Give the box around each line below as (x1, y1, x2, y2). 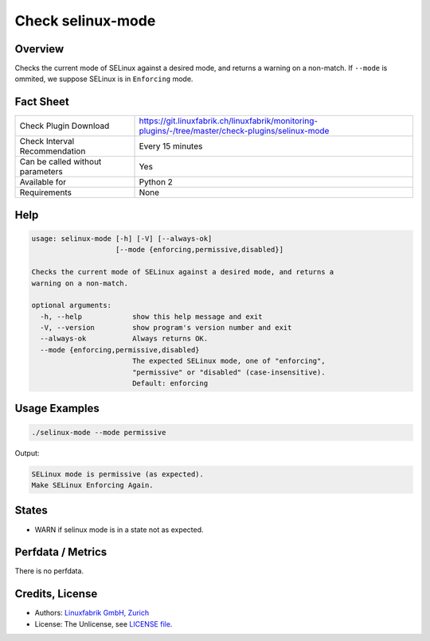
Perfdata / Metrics (14, 546, 107, 559)
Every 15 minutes (139, 141, 203, 152)
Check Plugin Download (19, 120, 110, 131)
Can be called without (19, 156, 102, 167)
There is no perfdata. (14, 566, 84, 576)
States (14, 503, 48, 517)
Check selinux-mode (14, 12, 156, 29)
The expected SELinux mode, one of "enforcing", (131, 356, 326, 366)
